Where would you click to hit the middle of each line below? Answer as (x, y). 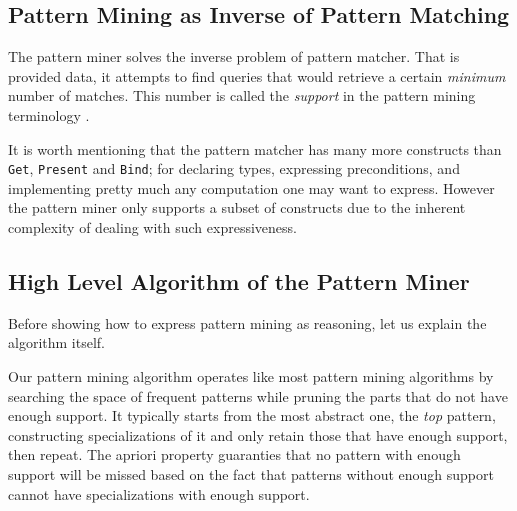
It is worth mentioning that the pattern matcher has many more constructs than (255, 148)
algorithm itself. (56, 342)
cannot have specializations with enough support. (159, 493)
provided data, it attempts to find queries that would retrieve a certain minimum (257, 75)
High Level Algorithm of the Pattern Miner (239, 281)
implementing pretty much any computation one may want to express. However (251, 187)
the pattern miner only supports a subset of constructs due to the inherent (237, 207)
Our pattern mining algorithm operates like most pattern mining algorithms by (251, 376)
